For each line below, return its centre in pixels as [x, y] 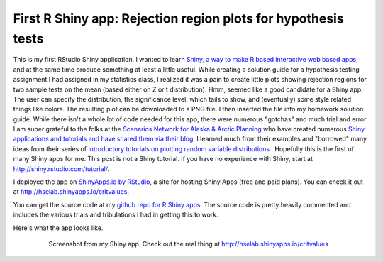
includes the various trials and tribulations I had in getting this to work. [116, 215]
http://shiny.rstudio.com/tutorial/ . [61, 169]
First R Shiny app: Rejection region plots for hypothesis [178, 18]
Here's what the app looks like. [58, 228]
